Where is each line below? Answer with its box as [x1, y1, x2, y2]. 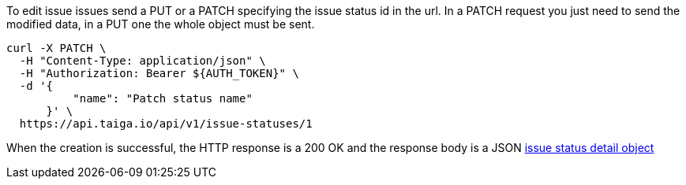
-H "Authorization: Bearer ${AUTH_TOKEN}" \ [19, 67, 299, 80]
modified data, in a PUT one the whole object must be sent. [6, 17, 315, 31]
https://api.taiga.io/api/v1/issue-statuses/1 [19, 117, 313, 130]
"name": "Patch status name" [73, 92, 253, 105]
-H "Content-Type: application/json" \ [19, 54, 266, 67]
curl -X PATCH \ [6, 42, 107, 54]
